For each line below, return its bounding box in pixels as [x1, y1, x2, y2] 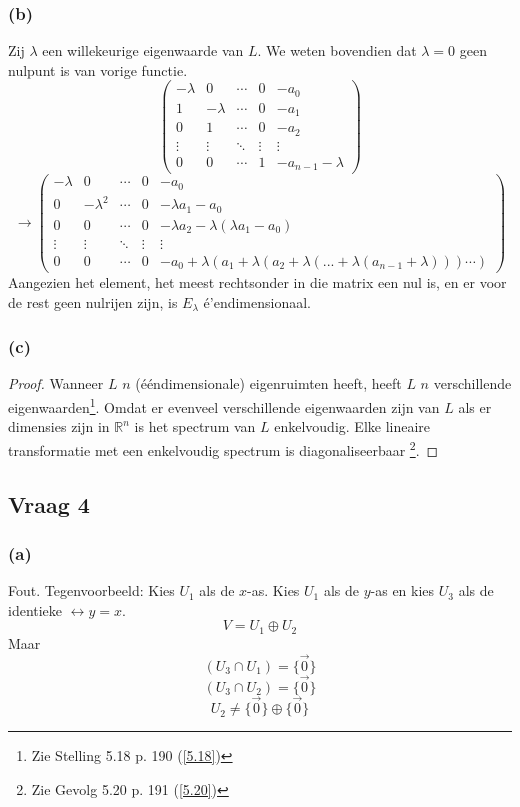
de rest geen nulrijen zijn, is [8, 291, 178, 312]
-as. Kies [247, 580, 300, 601]
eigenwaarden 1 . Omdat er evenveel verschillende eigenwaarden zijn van [8, 394, 440, 417]
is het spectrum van [134, 416, 256, 437]
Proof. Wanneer [8, 373, 104, 394]
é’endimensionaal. [203, 291, 311, 312]
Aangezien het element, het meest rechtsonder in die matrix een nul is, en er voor [8, 272, 507, 293]
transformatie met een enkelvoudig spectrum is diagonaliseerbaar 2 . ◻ [8, 436, 439, 460]
